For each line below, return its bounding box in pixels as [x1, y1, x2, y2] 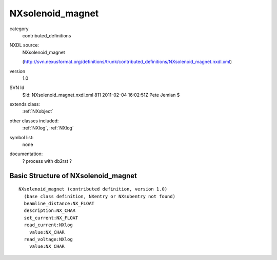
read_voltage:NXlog [24, 236, 73, 242]
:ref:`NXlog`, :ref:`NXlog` [22, 125, 74, 131]
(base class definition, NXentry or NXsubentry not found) [24, 193, 175, 199]
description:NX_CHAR [24, 208, 76, 213]
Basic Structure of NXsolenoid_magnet [9, 171, 137, 180]
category [9, 26, 29, 32]
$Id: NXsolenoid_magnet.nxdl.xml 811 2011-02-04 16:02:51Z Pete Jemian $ [22, 92, 180, 98]
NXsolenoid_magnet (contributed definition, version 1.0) [18, 186, 168, 192]
